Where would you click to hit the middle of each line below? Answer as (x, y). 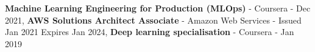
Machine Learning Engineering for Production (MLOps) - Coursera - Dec (158, 8)
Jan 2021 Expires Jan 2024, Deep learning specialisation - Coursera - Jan (150, 32)
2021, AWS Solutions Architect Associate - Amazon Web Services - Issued (153, 20)
